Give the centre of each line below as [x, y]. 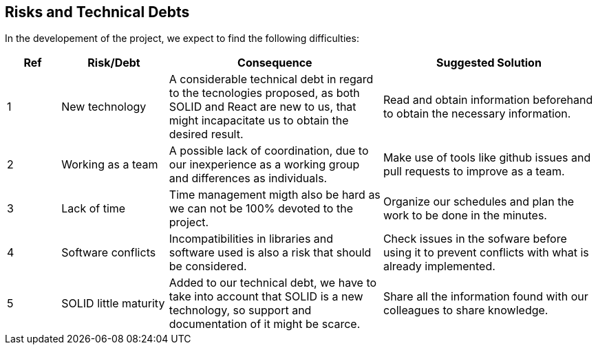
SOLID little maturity [113, 304]
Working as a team [110, 165]
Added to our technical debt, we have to [273, 283]
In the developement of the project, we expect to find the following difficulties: [182, 39]
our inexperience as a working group [264, 165]
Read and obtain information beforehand [488, 100]
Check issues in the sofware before [475, 239]
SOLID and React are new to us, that [263, 107]
